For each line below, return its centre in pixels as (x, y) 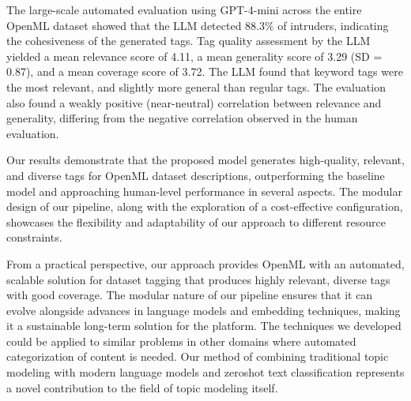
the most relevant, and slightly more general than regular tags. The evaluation (196, 86)
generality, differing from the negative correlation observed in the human (182, 118)
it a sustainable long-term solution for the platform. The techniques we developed (204, 326)
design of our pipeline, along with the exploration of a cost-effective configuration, (205, 206)
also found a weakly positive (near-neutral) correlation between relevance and (194, 102)
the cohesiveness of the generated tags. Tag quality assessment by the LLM (189, 41)
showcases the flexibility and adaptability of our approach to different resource (196, 221)
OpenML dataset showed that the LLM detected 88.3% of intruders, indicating (198, 25)
